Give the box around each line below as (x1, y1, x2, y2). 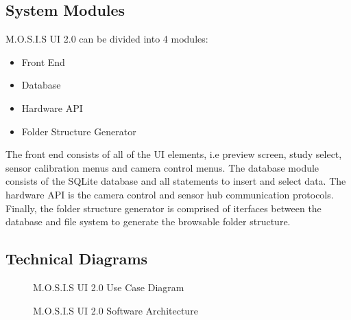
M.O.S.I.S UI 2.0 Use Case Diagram (33, 279, 184, 294)
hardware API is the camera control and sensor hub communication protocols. (5, 187, 334, 201)
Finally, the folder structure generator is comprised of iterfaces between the (5, 201, 322, 215)
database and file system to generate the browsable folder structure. (5, 214, 291, 229)
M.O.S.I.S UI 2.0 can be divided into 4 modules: (5, 32, 208, 46)
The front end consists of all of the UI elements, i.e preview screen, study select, (5, 147, 342, 161)
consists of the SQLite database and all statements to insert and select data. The (5, 174, 346, 188)
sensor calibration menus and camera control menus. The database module (5, 160, 319, 174)
